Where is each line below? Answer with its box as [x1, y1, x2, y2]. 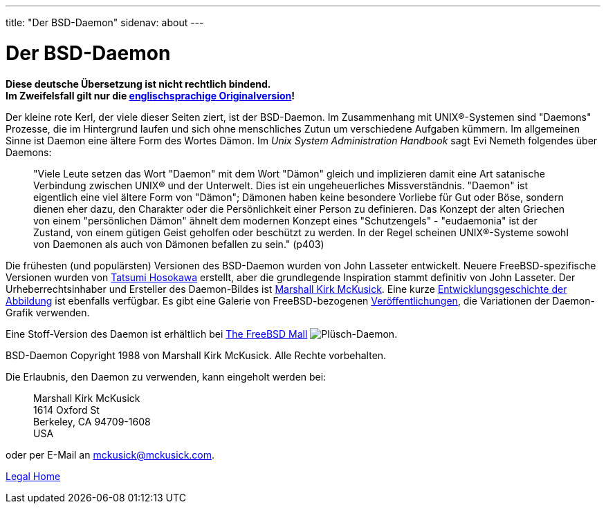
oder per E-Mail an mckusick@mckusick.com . [6, 448, 215, 461]
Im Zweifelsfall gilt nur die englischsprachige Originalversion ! [6, 89, 295, 102]
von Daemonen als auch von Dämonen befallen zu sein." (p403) [33, 238, 324, 250]
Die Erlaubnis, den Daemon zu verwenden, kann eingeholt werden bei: [6, 370, 327, 383]
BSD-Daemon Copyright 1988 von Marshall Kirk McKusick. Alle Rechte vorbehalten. [6, 349, 387, 361]
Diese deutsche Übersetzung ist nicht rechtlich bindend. [6, 77, 271, 90]
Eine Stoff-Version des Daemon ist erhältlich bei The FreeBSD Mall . [6, 327, 398, 340]
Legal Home [6, 470, 61, 482]
